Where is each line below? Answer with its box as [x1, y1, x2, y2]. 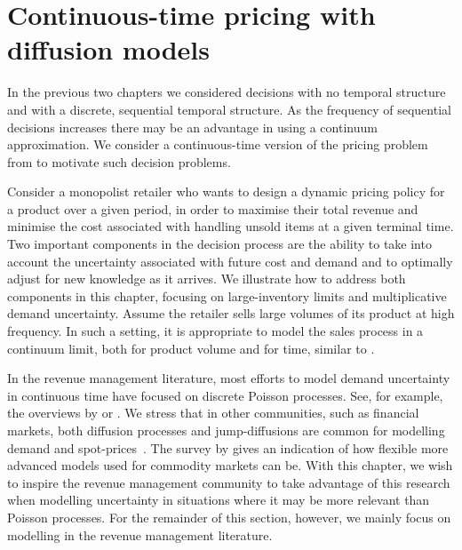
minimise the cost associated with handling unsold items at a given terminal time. [7, 217, 454, 235]
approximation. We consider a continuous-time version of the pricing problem [7, 135, 428, 154]
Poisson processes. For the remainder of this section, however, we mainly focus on [7, 507, 451, 526]
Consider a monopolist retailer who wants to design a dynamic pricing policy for [7, 182, 445, 201]
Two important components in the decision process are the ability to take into [7, 235, 432, 253]
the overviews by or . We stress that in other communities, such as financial [7, 403, 419, 422]
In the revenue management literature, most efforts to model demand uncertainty [7, 369, 450, 387]
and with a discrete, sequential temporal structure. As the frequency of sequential [7, 100, 451, 118]
